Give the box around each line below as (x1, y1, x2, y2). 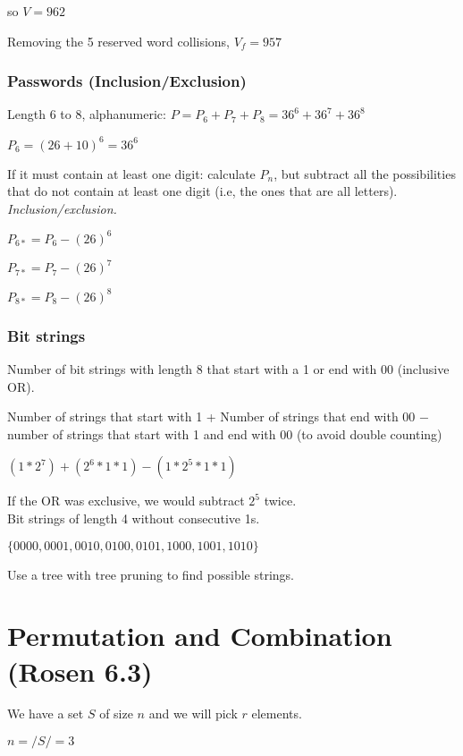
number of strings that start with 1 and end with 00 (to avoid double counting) (7, 424, 442, 443)
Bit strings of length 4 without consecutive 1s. (7, 508, 260, 527)
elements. (251, 704, 302, 723)
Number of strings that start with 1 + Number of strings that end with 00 (7, 407, 416, 426)
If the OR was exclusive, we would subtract (7, 491, 245, 510)
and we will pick (148, 704, 238, 723)
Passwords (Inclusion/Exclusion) (7, 70, 247, 92)
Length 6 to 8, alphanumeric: (7, 105, 166, 123)
